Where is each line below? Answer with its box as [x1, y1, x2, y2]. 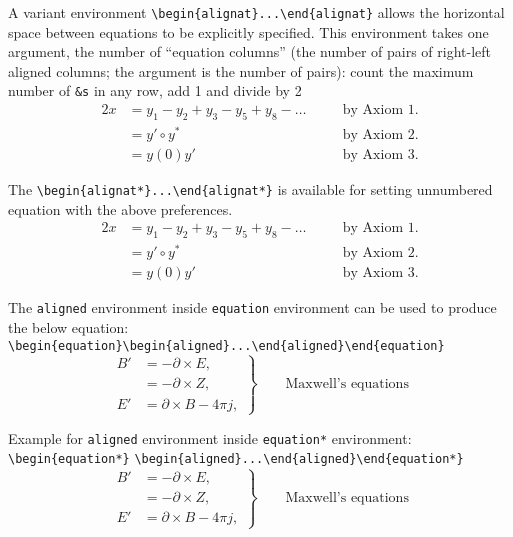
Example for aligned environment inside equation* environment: [8, 427, 412, 448]
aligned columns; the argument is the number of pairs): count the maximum [8, 60, 474, 81]
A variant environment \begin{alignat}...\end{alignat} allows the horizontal [8, 2, 505, 22]
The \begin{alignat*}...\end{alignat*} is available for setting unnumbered [8, 179, 493, 200]
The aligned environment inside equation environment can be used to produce [8, 297, 497, 318]
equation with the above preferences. [8, 198, 233, 219]
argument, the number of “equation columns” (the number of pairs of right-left [8, 41, 491, 62]
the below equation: [8, 316, 129, 337]
